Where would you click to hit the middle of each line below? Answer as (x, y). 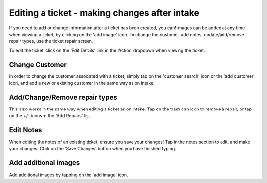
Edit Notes (25, 130)
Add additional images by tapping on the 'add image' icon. (68, 175)
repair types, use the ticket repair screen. (51, 41)
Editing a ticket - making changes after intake (104, 13)
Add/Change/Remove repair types (63, 97)
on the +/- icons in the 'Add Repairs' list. (50, 116)
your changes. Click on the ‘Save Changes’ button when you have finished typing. (93, 148)
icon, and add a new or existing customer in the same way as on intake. (82, 83)
